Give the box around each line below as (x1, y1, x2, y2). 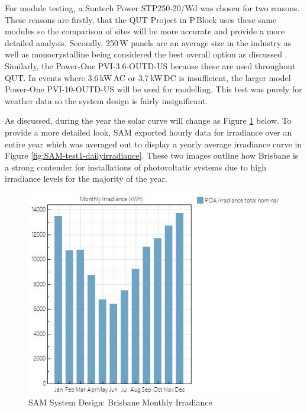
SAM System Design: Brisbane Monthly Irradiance (28, 395, 212, 408)
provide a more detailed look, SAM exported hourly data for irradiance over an (5, 125, 292, 138)
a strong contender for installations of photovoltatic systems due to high (5, 160, 266, 173)
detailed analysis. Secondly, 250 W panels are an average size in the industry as (5, 36, 292, 49)
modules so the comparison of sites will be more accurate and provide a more (5, 25, 285, 37)
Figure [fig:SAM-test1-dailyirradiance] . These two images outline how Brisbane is (5, 149, 299, 162)
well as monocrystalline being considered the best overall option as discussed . (5, 48, 287, 60)
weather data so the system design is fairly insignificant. (5, 94, 208, 107)
